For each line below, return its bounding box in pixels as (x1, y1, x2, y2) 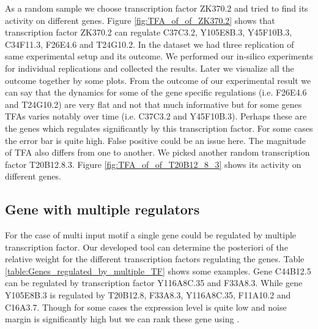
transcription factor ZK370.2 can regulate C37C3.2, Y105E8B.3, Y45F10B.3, (5, 26, 292, 39)
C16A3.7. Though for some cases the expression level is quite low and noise (5, 300, 287, 313)
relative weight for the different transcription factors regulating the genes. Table (5, 252, 305, 265)
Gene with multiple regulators (5, 200, 200, 219)
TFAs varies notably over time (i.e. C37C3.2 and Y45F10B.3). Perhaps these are (5, 110, 307, 123)
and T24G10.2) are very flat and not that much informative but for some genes (5, 97, 302, 110)
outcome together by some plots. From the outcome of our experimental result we (5, 74, 311, 86)
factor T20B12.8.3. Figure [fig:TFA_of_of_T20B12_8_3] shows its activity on (5, 157, 301, 170)
